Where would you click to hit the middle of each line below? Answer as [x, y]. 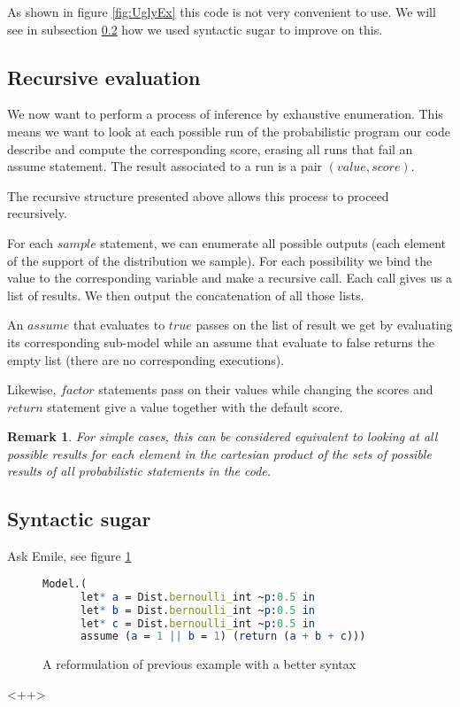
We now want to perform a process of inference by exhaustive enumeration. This [225, 114]
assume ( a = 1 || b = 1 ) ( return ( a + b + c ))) [223, 637]
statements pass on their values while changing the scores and [266, 389]
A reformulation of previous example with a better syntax [199, 664]
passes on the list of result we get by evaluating [324, 325]
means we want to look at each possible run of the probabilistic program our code [229, 131]
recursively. [37, 213]
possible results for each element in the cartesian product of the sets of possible [219, 453]
